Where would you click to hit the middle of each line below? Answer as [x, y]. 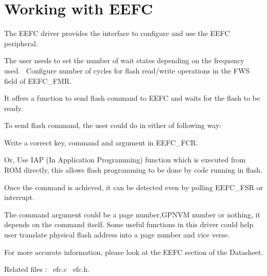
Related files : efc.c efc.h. [47, 269]
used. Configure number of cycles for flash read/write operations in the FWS [127, 70]
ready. [14, 108]
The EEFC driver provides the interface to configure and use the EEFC [117, 33]
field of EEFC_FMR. [38, 80]
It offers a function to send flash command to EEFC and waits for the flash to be [132, 98]
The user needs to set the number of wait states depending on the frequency [124, 60]
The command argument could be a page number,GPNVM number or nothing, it [132, 214]
